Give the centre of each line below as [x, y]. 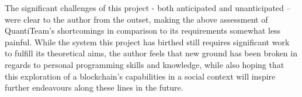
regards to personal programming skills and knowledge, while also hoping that [145, 64]
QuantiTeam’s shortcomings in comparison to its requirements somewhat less [143, 30]
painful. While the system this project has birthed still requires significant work [147, 42]
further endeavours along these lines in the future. [94, 87]
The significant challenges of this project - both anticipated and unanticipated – [148, 8]
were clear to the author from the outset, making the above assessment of [136, 19]
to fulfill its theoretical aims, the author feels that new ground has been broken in [151, 53]
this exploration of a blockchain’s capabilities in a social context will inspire [140, 76]
